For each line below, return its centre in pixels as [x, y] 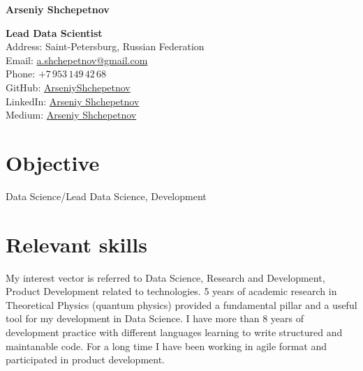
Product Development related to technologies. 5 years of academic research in [171, 291]
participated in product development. [86, 359]
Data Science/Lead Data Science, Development [106, 196]
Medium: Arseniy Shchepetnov [71, 115]
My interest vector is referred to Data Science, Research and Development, [165, 277]
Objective [53, 162]
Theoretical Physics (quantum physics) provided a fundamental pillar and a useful [181, 304]
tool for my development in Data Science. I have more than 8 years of [155, 318]
